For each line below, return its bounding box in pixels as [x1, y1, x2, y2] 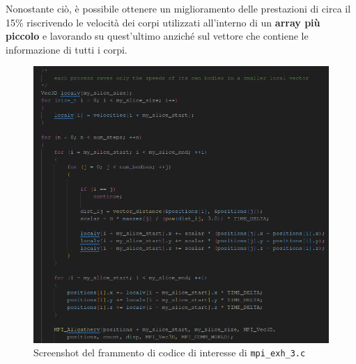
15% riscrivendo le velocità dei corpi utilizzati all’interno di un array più [6, 15, 320, 29]
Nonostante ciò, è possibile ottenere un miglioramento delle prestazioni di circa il [6, 1, 351, 15]
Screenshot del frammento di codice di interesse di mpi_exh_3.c [33, 345, 306, 360]
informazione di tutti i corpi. [6, 42, 127, 56]
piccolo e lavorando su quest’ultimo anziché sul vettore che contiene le [6, 29, 309, 43]
